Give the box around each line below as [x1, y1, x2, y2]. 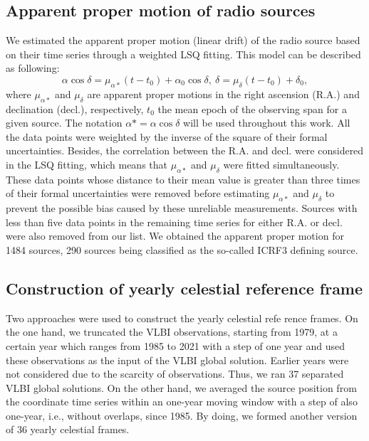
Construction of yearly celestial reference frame [6, 277, 363, 299]
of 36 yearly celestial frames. [6, 422, 130, 437]
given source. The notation [6, 115, 123, 130]
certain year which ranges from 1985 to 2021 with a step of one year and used [6, 338, 345, 353]
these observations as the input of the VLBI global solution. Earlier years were [6, 352, 349, 367]
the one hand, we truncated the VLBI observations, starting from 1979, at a [6, 324, 338, 339]
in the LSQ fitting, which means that [6, 156, 168, 171]
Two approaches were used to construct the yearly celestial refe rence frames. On [6, 310, 358, 325]
